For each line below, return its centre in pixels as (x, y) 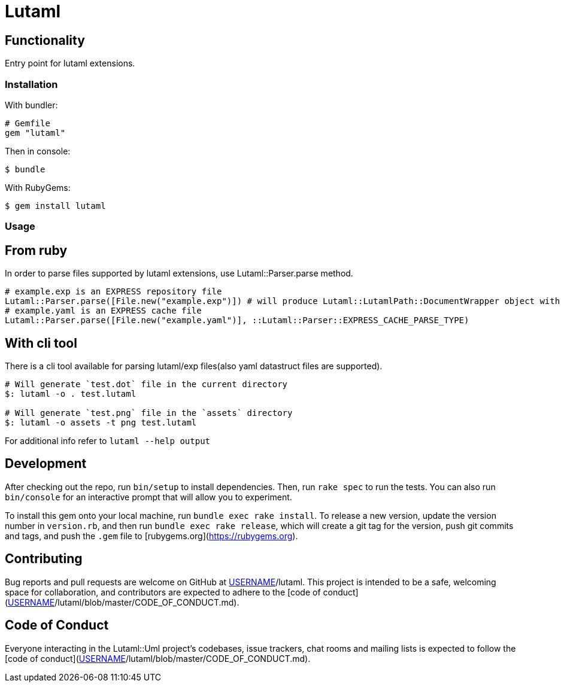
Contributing (44, 559)
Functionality (45, 40)
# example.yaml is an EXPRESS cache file (103, 311)
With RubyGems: (38, 187)
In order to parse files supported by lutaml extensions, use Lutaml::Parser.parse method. (179, 273)
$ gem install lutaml (55, 206)
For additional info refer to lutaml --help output (107, 440)
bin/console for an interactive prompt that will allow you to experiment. (148, 497)
